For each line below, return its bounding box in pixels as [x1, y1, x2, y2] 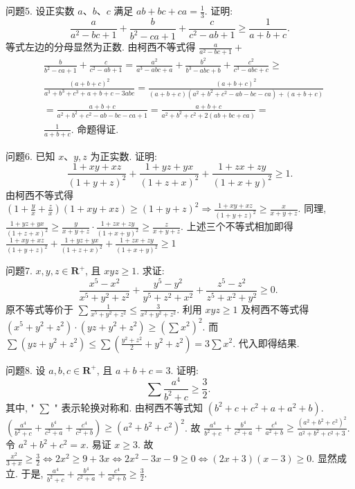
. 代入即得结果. [233, 335, 300, 350]
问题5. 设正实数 [6, 3, 75, 17]
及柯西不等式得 [241, 301, 309, 316]
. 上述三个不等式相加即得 [181, 219, 293, 233]
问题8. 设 [6, 362, 46, 377]
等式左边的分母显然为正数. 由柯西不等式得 [6, 39, 196, 54]
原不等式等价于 [6, 301, 73, 316]
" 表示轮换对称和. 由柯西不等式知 [54, 400, 203, 414]
